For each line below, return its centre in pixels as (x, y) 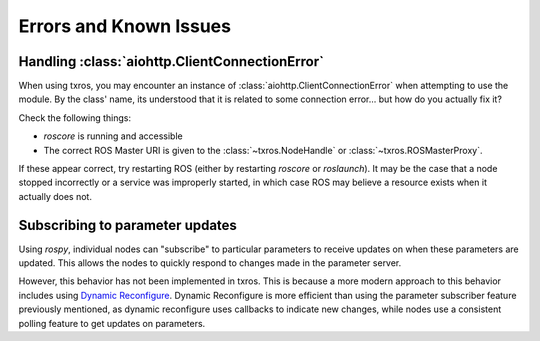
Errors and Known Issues (125, 26)
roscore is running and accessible (113, 136)
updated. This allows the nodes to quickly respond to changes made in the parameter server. (210, 263)
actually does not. (55, 196)
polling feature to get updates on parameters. (112, 323)
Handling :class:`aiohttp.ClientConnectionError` (171, 61)
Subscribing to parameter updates (127, 225)
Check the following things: (75, 117)
